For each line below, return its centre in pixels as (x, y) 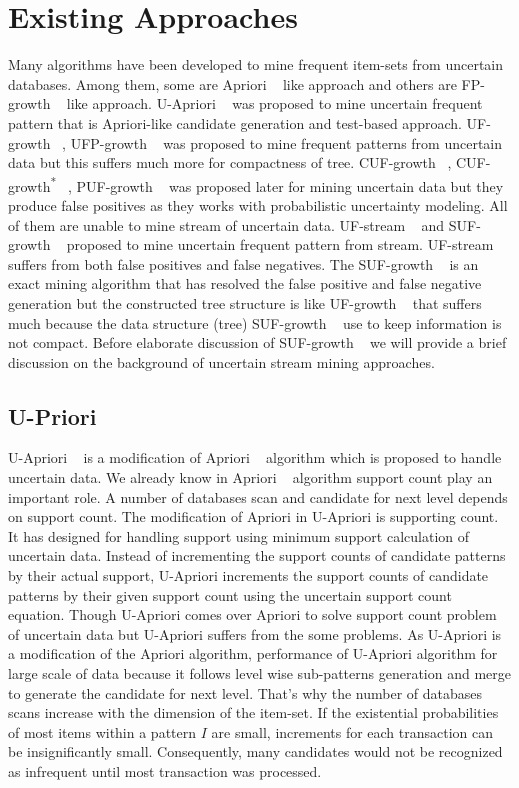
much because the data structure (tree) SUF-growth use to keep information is (255, 322)
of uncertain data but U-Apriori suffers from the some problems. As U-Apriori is (255, 633)
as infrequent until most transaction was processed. (165, 770)
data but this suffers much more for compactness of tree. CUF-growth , (230, 162)
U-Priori (52, 415)
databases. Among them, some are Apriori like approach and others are (232, 83)
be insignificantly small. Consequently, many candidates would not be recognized (255, 751)
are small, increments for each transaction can (352, 731)
